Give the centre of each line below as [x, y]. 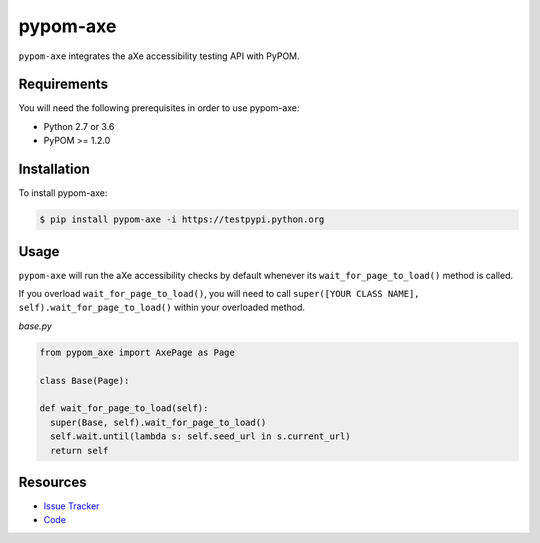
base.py [35, 326]
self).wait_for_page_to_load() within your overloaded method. [161, 307]
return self [79, 450]
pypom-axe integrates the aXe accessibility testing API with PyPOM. [159, 56]
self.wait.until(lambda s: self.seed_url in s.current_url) [200, 436]
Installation [54, 169]
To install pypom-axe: [63, 193]
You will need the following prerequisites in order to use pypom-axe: [159, 108]
